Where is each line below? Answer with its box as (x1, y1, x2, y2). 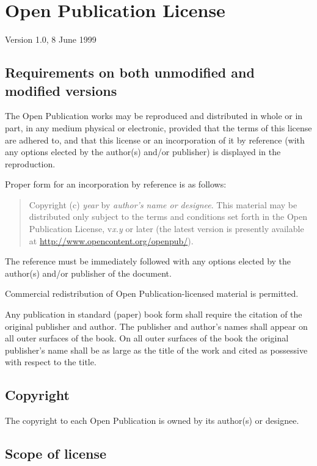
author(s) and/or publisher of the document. (5, 266, 172, 279)
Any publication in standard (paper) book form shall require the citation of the (5, 308, 302, 321)
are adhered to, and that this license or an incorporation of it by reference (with (5, 133, 305, 146)
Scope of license (5, 444, 107, 463)
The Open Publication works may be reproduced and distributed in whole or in (5, 109, 303, 122)
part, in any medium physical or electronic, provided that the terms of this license (5, 121, 312, 134)
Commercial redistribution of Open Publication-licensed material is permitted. (5, 287, 299, 300)
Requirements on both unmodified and (5, 63, 255, 82)
